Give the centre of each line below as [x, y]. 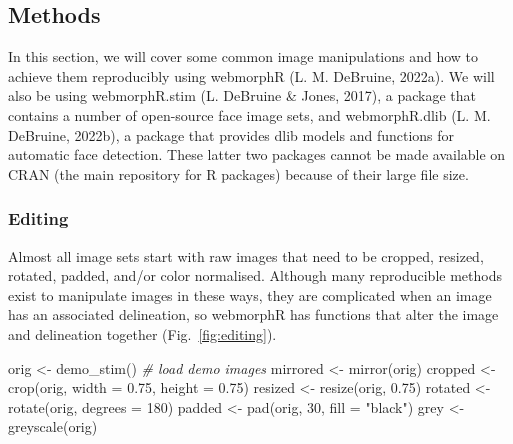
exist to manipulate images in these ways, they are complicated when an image [250, 294]
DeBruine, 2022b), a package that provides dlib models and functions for [231, 134]
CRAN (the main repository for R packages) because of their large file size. [238, 173]
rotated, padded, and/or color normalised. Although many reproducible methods [255, 275]
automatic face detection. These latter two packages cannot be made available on [257, 154]
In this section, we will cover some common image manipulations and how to [243, 56]
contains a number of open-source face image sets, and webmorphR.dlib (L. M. [249, 114]
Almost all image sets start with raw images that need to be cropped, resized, [246, 255]
